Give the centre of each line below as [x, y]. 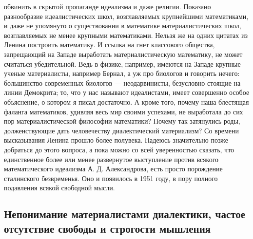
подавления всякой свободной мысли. [59, 188]
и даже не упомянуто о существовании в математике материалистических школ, [123, 26]
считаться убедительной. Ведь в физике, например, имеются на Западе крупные [122, 64]
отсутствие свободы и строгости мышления [107, 228]
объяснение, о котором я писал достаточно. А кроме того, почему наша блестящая [126, 101]
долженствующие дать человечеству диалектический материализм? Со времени [121, 130]
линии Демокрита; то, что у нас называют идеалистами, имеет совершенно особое [127, 92]
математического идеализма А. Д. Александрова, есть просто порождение [113, 169]
